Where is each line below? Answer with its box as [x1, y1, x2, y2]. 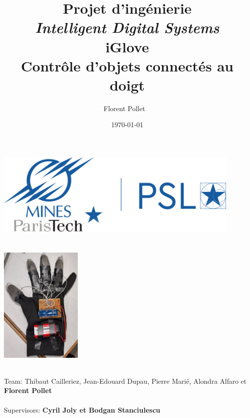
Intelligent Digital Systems [35, 17, 220, 38]
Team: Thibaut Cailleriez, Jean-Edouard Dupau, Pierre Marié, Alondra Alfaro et [4, 375, 247, 386]
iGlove [105, 36, 149, 56]
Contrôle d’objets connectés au [21, 55, 234, 75]
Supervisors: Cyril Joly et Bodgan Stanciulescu [4, 404, 160, 415]
